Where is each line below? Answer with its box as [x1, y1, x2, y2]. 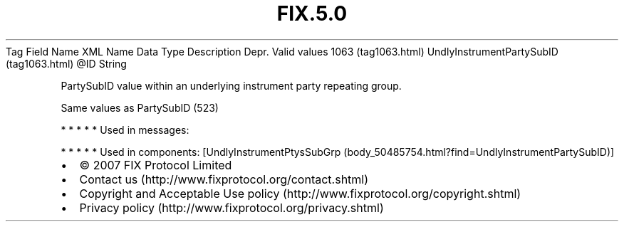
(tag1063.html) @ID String [6, 57, 127, 70]
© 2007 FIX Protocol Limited [79, 157, 232, 172]
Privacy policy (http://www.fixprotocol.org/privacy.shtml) [79, 200, 384, 215]
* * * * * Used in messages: [61, 123, 189, 136]
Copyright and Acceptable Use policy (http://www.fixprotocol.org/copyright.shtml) [79, 186, 521, 201]
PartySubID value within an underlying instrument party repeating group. [61, 79, 402, 92]
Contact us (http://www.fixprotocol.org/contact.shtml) [79, 171, 369, 186]
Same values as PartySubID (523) [61, 101, 219, 114]
